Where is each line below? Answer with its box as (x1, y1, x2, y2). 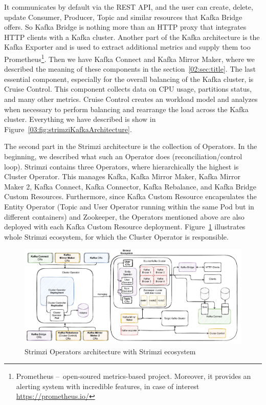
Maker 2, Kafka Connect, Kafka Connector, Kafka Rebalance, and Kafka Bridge (4, 181, 256, 191)
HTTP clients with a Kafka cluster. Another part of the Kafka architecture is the (4, 31, 260, 42)
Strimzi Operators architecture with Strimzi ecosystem (25, 346, 196, 356)
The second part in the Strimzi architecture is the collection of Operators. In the (4, 141, 257, 152)
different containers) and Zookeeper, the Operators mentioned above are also (4, 211, 245, 222)
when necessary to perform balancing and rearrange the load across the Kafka (4, 103, 249, 114)
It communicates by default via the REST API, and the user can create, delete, (4, 2, 253, 12)
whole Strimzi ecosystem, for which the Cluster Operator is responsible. (4, 231, 229, 242)
